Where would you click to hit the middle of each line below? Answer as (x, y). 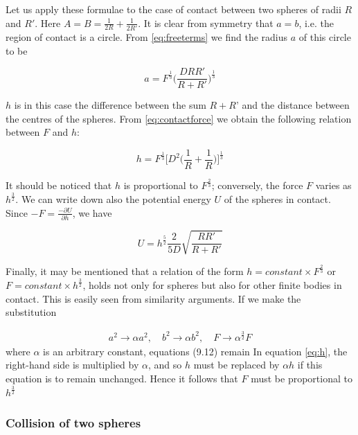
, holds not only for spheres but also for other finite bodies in (212, 285)
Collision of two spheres (73, 423)
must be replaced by (236, 365)
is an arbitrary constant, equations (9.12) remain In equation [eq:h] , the (195, 351)
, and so (165, 365)
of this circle (325, 36)
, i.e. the (316, 23)
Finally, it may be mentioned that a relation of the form (125, 271)
